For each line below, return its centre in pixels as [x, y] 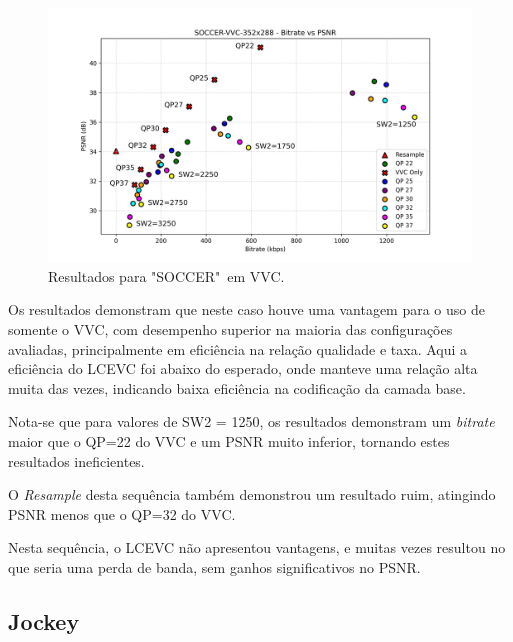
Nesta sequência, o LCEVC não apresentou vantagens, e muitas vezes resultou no [257, 547]
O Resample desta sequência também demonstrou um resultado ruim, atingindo [252, 494]
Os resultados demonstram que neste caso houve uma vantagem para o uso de [246, 309]
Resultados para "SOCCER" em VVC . [166, 275]
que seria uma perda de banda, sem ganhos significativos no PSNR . [214, 566]
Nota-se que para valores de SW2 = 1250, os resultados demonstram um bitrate [251, 421]
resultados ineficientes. [76, 460]
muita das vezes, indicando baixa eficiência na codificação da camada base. [237, 387]
